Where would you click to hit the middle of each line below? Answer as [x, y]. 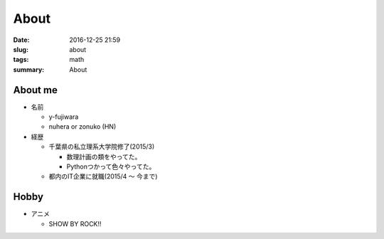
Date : [21, 40]
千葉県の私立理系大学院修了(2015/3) [102, 147]
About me [36, 90]
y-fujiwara [64, 117]
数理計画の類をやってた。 [104, 156]
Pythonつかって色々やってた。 [111, 166]
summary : [29, 69]
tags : [21, 60]
